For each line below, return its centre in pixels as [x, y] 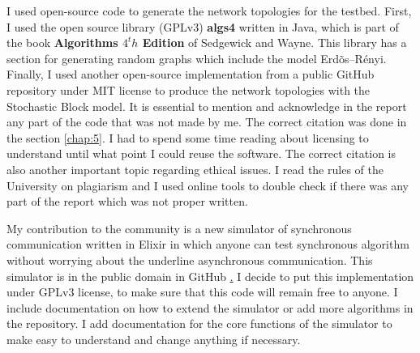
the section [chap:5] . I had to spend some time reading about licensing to [188, 137]
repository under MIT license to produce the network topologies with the [189, 89]
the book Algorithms [62, 43]
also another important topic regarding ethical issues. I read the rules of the [195, 169]
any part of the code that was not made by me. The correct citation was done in [207, 122]
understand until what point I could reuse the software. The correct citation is [201, 153]
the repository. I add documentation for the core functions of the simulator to [199, 323]
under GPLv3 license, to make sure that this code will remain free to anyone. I [202, 292]
